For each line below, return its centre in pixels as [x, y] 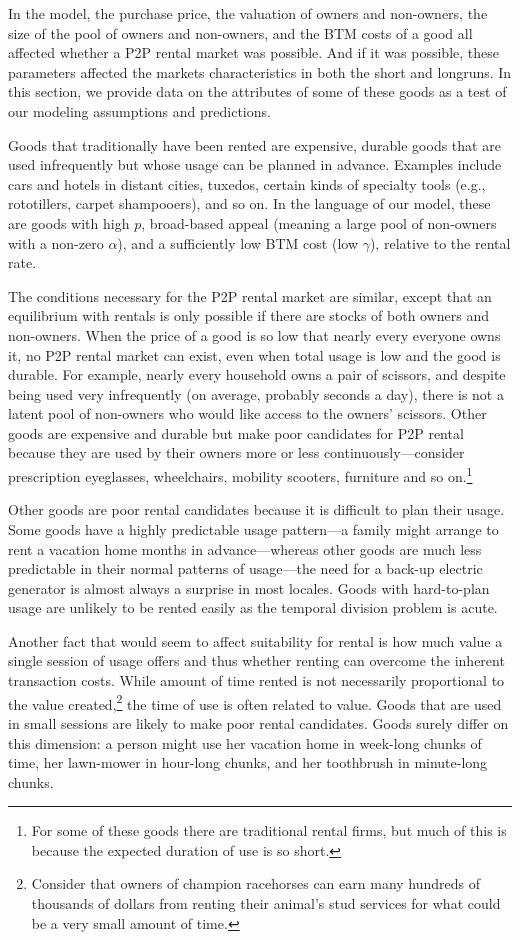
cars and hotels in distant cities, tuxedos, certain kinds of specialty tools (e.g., [247, 183]
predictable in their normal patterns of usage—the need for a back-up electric [245, 568]
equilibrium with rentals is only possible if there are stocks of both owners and [249, 315]
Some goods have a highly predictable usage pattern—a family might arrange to [253, 528]
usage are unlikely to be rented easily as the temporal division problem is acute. [253, 607]
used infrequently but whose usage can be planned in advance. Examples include [255, 164]
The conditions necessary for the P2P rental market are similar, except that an [250, 295]
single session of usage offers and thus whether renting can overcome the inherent [256, 660]
